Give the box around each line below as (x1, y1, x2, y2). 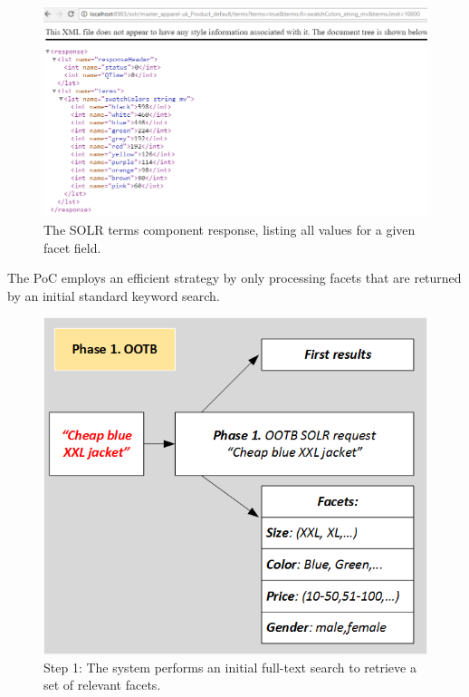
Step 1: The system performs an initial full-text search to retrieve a (43, 657, 416, 676)
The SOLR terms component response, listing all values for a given (43, 219, 416, 238)
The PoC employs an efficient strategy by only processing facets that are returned (7, 268, 462, 287)
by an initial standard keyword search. (7, 286, 220, 305)
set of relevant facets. (43, 675, 161, 694)
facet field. (43, 237, 101, 257)
